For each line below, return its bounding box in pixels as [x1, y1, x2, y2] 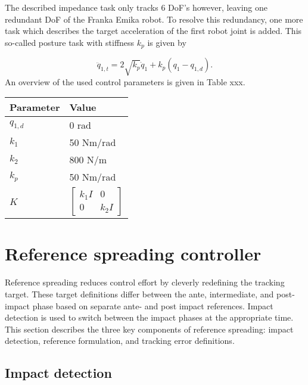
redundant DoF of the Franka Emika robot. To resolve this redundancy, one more [5, 13, 303, 25]
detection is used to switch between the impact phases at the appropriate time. [5, 311, 294, 324]
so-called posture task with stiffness [5, 36, 135, 48]
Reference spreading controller [5, 241, 262, 266]
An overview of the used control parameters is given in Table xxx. [5, 75, 245, 88]
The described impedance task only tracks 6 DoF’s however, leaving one [5, 1, 267, 13]
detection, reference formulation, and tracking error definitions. [5, 334, 235, 347]
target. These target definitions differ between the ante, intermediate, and [5, 287, 274, 300]
